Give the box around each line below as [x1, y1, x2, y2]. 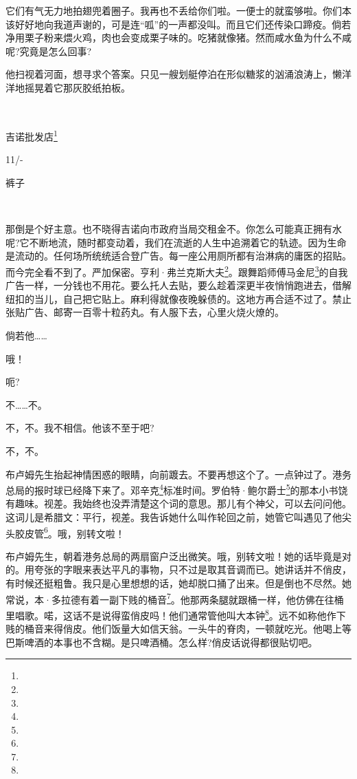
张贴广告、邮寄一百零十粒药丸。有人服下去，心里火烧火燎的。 [5, 305, 284, 319]
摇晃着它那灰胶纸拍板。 [24, 80, 130, 94]
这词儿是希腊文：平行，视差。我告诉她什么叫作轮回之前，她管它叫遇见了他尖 [5, 510, 352, 524]
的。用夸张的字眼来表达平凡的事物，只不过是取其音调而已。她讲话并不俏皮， [5, 562, 352, 577]
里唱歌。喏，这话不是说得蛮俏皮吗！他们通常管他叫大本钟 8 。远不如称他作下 [5, 606, 346, 622]
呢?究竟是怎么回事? [5, 43, 92, 58]
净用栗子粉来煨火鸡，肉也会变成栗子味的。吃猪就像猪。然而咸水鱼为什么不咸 [5, 30, 352, 45]
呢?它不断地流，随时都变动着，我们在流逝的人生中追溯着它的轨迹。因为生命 [5, 235, 347, 249]
